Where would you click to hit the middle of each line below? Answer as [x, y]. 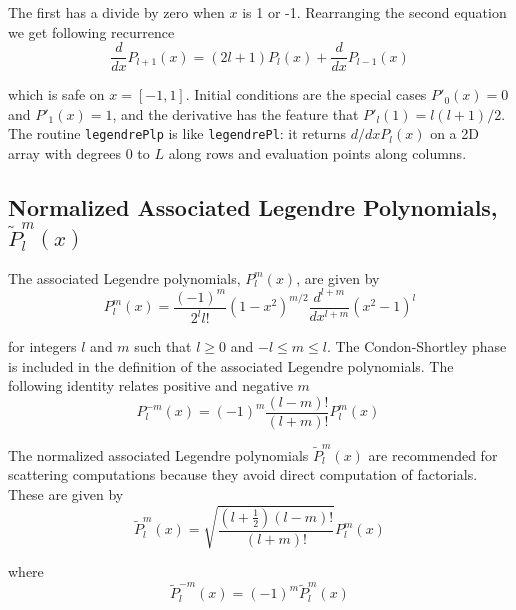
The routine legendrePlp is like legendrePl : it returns [177, 133]
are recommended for [433, 454]
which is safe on [56, 94]
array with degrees [64, 153]
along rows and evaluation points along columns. [317, 153]
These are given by [66, 493]
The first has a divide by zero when [116, 12]
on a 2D [454, 133]
